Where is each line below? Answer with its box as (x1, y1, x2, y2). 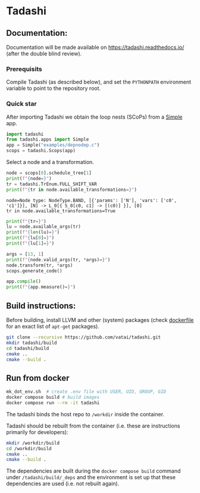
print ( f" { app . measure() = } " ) (6, 284, 76, 290)
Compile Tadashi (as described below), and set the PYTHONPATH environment (6, 79, 192, 86)
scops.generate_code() (6, 268, 62, 274)
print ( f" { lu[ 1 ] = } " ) (6, 240, 55, 247)
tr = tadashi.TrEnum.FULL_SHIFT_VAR (6, 181, 97, 187)
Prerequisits (6, 64, 43, 73)
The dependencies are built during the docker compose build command (6, 467, 181, 475)
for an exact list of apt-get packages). (6, 323, 99, 330)
